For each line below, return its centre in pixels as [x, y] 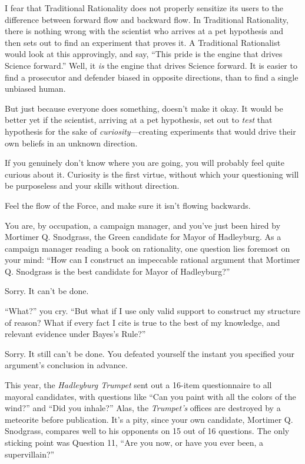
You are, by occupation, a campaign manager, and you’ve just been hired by [143, 225]
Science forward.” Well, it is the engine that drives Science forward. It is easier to [151, 65]
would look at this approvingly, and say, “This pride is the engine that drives [144, 54]
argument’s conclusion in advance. [66, 365]
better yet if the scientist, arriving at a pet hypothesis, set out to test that [139, 120]
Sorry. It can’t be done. [47, 291]
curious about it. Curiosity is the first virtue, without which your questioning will [152, 174]
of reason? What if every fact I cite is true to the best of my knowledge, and [142, 322]
